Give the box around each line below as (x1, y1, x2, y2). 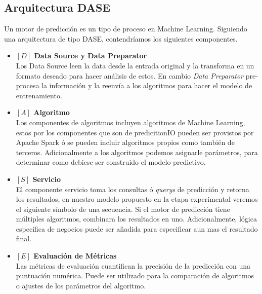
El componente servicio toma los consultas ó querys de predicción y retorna (16, 183, 249, 194)
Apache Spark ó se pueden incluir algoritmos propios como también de (16, 137, 235, 148)
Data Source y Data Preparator (34, 50, 147, 61)
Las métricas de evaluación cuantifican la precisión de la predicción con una (16, 260, 251, 271)
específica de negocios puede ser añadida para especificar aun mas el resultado (16, 223, 258, 234)
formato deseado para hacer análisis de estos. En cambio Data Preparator (16, 70, 244, 81)
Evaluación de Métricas (33, 250, 117, 261)
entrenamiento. (16, 90, 62, 100)
